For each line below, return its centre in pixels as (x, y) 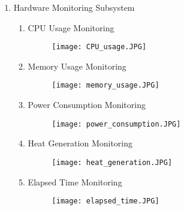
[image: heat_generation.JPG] (112, 162)
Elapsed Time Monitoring (75, 181)
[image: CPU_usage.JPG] (99, 47)
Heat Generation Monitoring (80, 143)
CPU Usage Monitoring (71, 27)
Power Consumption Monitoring (87, 105)
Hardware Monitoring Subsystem (74, 7)
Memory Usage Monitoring (77, 66)
